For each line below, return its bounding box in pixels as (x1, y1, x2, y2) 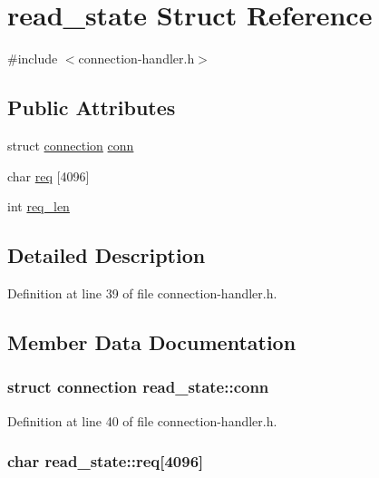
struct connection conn (7, 135, 134, 154)
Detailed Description (7, 241, 206, 269)
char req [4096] (7, 166, 90, 185)
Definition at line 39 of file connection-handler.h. (7, 283, 277, 302)
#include (7, 49, 58, 68)
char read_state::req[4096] (7, 450, 204, 473)
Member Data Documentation (7, 327, 296, 356)
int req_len (7, 197, 70, 216)
